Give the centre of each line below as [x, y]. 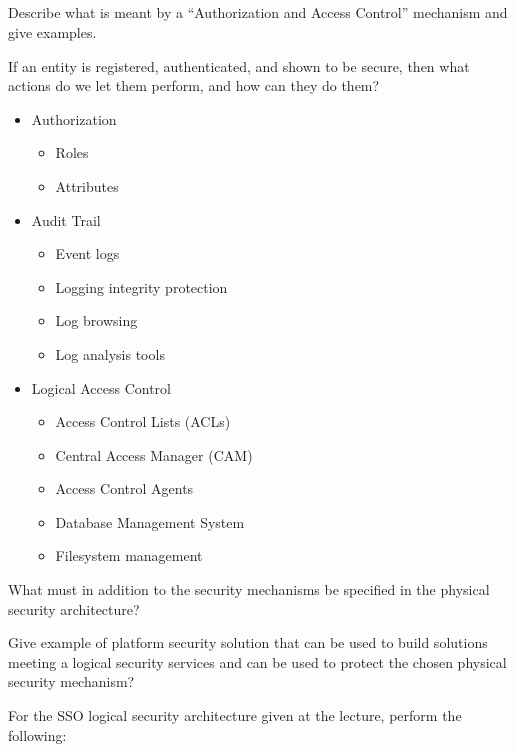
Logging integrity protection [141, 286]
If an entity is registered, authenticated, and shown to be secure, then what [239, 65]
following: [37, 734]
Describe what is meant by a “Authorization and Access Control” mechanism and [258, 12]
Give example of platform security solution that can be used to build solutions [248, 642]
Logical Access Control [101, 387]
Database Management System [150, 521]
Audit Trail [66, 219]
